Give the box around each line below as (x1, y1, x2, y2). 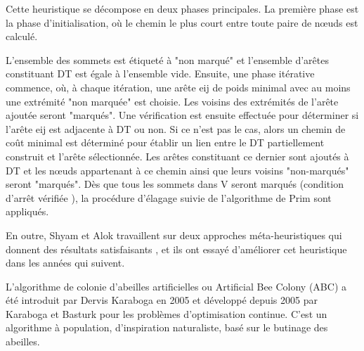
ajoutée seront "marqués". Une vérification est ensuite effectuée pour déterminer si (6, 108, 359, 122)
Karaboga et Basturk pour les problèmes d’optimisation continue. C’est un (6, 306, 327, 321)
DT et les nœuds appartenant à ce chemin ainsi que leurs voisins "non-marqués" (6, 162, 349, 177)
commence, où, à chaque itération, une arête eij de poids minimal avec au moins (6, 79, 351, 94)
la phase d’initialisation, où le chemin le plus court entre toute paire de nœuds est (6, 15, 358, 30)
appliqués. (6, 204, 49, 219)
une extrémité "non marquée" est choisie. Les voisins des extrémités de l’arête (6, 94, 339, 108)
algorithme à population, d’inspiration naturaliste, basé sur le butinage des (6, 320, 328, 335)
